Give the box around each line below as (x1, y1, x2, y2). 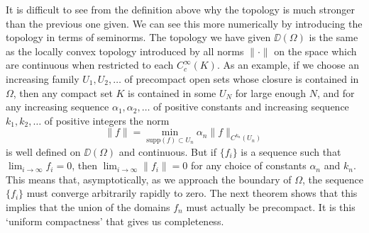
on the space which (274, 43, 357, 58)
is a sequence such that (241, 144, 341, 159)
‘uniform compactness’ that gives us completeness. (6, 213, 224, 228)
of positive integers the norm (44, 113, 170, 127)
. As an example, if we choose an (216, 57, 359, 72)
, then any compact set (13, 85, 113, 100)
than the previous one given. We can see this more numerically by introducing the (6, 16, 363, 30)
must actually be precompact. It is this (186, 199, 356, 214)
